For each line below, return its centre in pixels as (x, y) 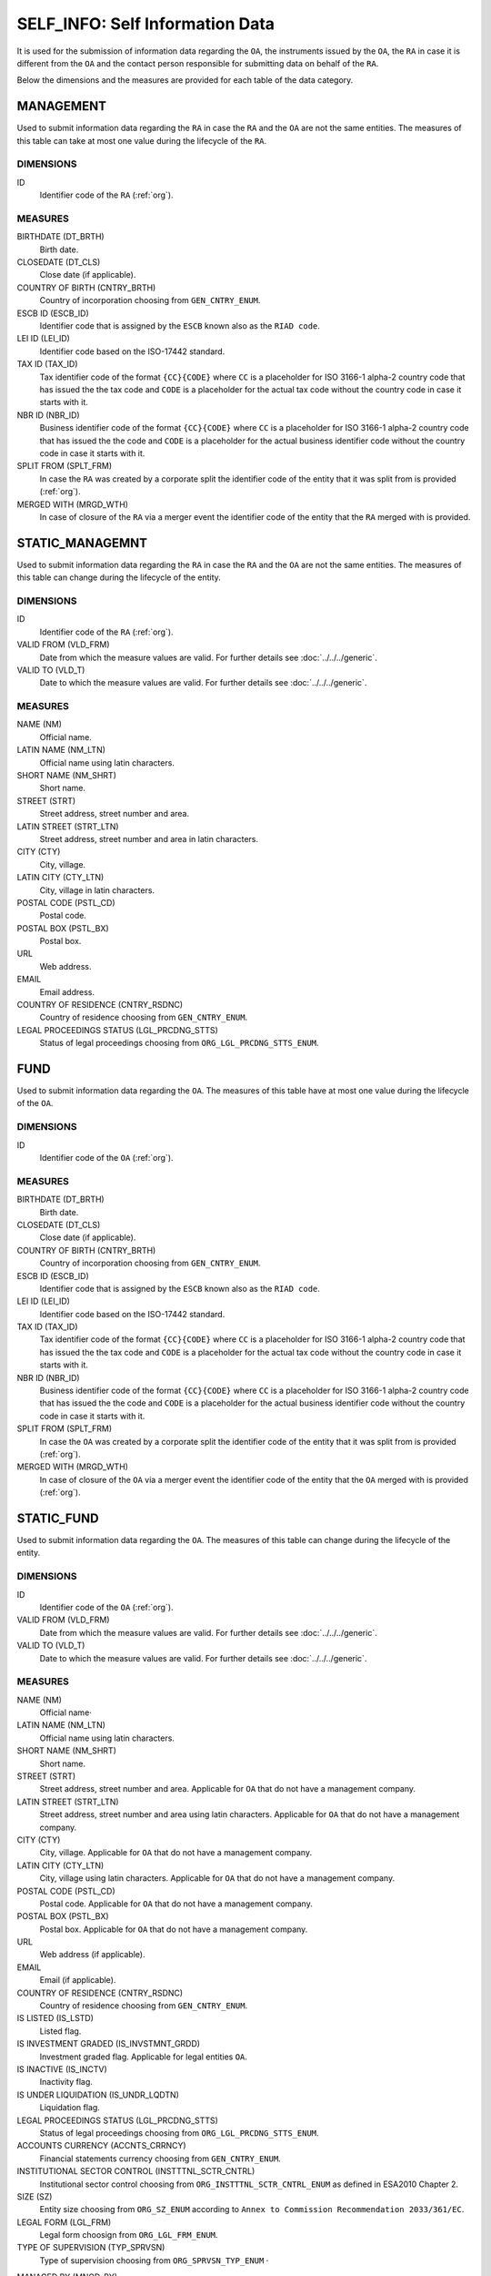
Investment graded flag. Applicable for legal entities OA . (143, 2057)
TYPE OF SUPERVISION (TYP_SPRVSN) (91, 2248)
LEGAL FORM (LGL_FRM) (64, 2222)
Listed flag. (60, 2031)
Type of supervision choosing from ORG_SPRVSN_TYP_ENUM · (154, 2260)
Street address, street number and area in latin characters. (149, 838)
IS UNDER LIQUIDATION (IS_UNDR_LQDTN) (98, 2095)
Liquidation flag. (70, 2108)
